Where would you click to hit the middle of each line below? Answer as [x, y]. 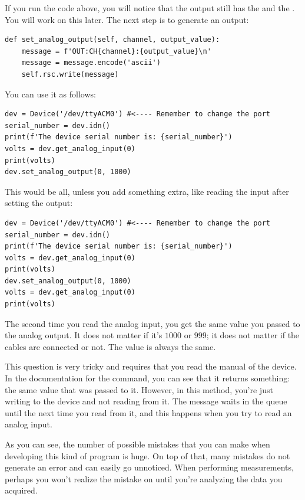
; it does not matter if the [253, 335]
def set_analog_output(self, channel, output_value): [112, 40]
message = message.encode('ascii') [91, 63]
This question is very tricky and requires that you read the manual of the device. [151, 366]
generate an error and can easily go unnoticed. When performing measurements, [149, 467]
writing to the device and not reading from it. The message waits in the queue [146, 401]
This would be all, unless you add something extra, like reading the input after [147, 191]
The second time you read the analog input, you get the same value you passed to [152, 323]
